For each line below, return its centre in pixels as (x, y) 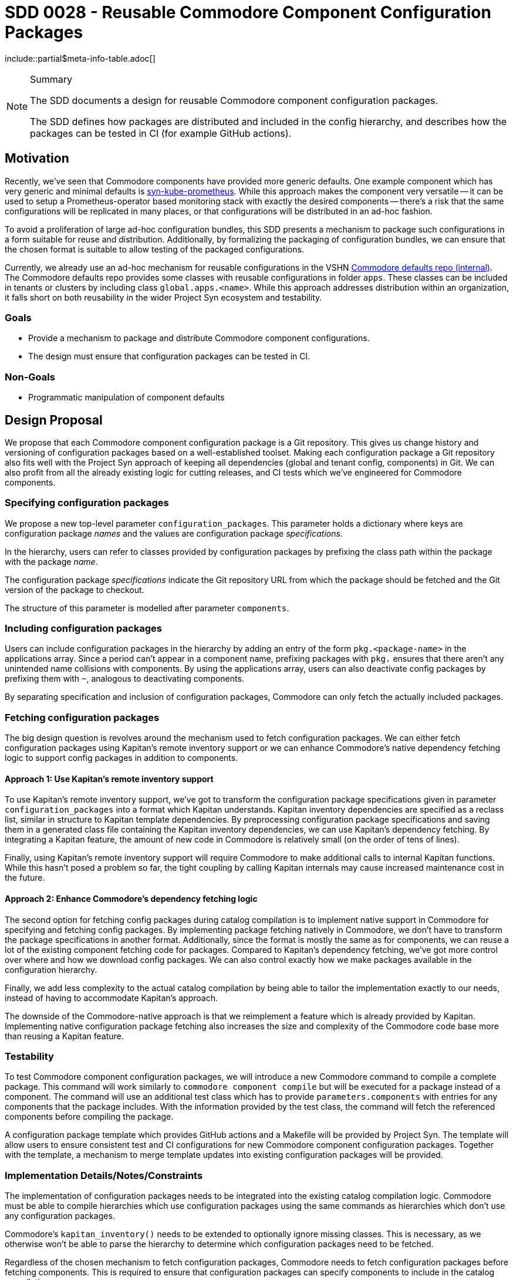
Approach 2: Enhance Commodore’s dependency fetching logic (131, 899)
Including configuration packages (83, 629)
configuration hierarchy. (51, 969)
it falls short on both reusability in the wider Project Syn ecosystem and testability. (163, 297)
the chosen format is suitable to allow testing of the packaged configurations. (154, 249)
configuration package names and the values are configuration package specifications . (174, 533)
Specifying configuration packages (87, 503)
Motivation (37, 159)
